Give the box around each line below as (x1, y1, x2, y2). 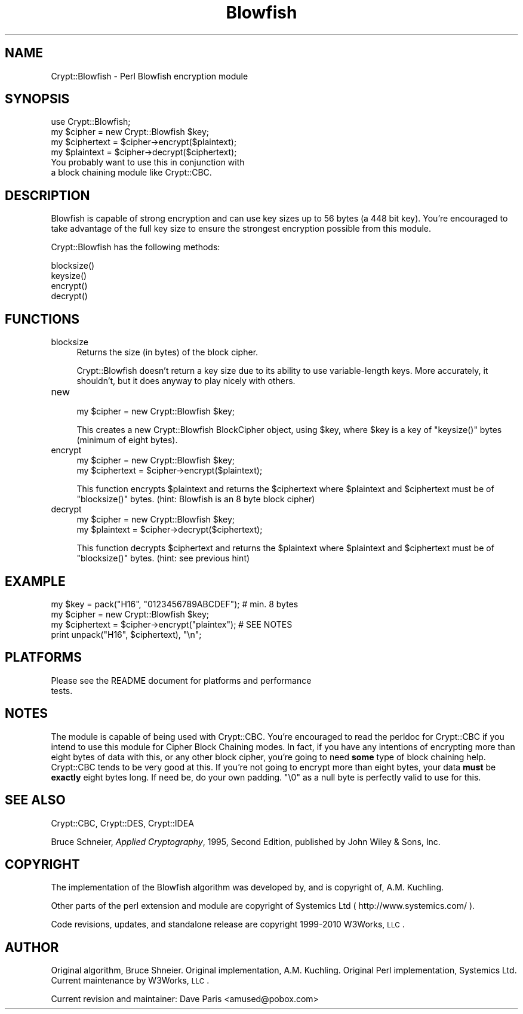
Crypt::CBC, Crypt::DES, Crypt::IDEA (51, 818, 194, 828)
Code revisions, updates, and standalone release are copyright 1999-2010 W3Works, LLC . (51, 919, 405, 930)
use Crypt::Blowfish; (51, 116, 131, 127)
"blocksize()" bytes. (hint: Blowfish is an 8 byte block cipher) (76, 494, 315, 505)
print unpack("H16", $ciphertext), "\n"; (51, 629, 202, 640)
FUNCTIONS (5, 311, 80, 327)
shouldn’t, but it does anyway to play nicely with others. (76, 376, 296, 386)
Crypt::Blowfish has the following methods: (51, 242, 220, 253)
